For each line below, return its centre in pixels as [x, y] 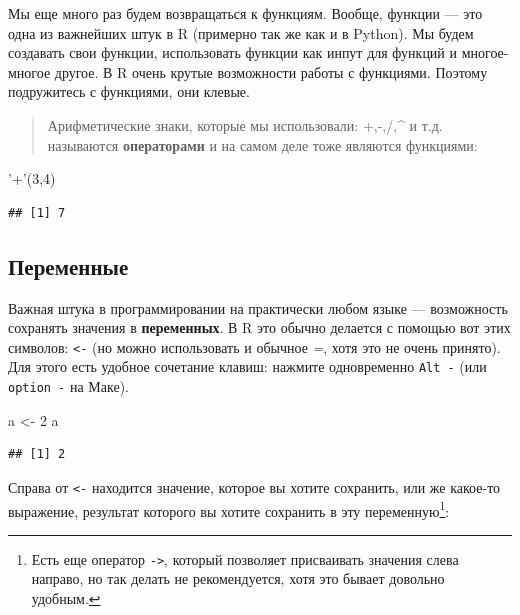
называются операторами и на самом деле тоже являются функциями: [262, 144]
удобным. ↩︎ [66, 598]
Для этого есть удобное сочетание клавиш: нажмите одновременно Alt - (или [247, 366]
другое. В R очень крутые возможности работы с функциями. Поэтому [271, 71]
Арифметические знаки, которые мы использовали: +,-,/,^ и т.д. [245, 124]
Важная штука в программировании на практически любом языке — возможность [258, 307]
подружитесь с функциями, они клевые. [129, 91]
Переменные [68, 265]
